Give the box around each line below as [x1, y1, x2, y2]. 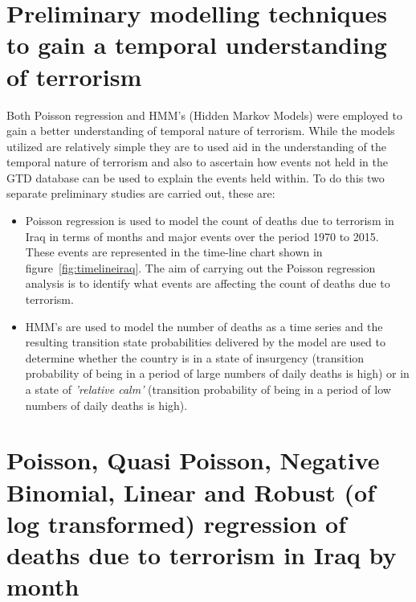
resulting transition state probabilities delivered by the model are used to [25, 334, 386, 350]
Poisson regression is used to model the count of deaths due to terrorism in [25, 212, 394, 229]
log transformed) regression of [6, 506, 346, 539]
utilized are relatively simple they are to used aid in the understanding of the [6, 137, 386, 154]
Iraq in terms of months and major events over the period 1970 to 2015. [25, 227, 379, 244]
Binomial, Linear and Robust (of [6, 475, 376, 508]
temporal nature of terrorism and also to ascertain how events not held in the [6, 154, 388, 170]
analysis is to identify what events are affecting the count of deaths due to [25, 275, 390, 292]
